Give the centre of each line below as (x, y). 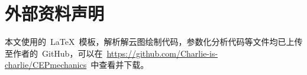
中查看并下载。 (120, 65)
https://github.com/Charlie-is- (162, 53)
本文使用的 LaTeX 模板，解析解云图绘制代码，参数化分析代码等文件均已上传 (154, 42)
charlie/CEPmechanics (46, 65)
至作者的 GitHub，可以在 (54, 53)
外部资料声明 (55, 13)
